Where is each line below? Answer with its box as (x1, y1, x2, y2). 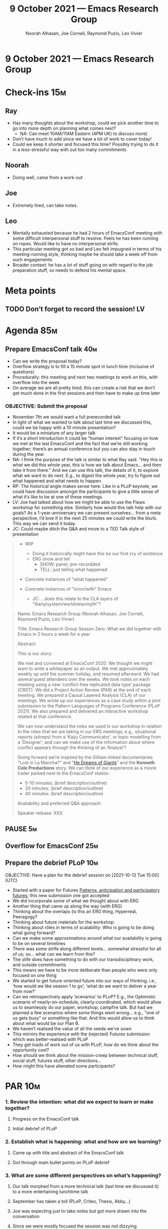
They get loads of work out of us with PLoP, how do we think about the (12, 1041, 159, 1047)
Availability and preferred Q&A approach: (17, 800, 102, 806)
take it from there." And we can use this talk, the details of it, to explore (12, 467, 159, 473)
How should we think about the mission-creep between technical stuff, (12, 1052, 158, 1058)
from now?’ (12, 988, 36, 994)
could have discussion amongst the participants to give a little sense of (12, 488, 159, 494)
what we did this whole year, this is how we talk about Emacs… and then (12, 462, 161, 468)
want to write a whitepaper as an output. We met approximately (17, 665, 148, 672)
